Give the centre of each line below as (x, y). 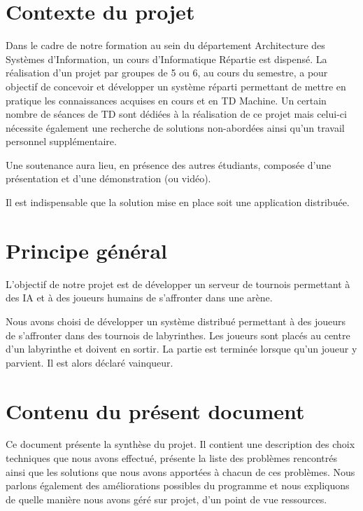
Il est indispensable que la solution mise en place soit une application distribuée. (178, 202)
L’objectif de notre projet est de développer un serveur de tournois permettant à (178, 284)
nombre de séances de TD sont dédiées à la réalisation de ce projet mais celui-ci (176, 114)
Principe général (86, 250)
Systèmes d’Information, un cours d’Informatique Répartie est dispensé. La (166, 59)
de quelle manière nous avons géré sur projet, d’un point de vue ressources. (166, 499)
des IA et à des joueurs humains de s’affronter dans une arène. (139, 298)
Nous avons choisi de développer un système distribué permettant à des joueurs (176, 321)
